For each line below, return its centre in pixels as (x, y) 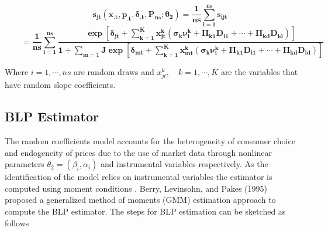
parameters (25, 164)
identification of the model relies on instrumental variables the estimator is (139, 177)
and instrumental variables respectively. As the (184, 164)
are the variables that (259, 72)
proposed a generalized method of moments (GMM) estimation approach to (140, 200)
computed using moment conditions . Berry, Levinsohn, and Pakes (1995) (136, 188)
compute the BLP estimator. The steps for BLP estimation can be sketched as (145, 211)
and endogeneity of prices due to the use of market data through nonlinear (138, 152)
